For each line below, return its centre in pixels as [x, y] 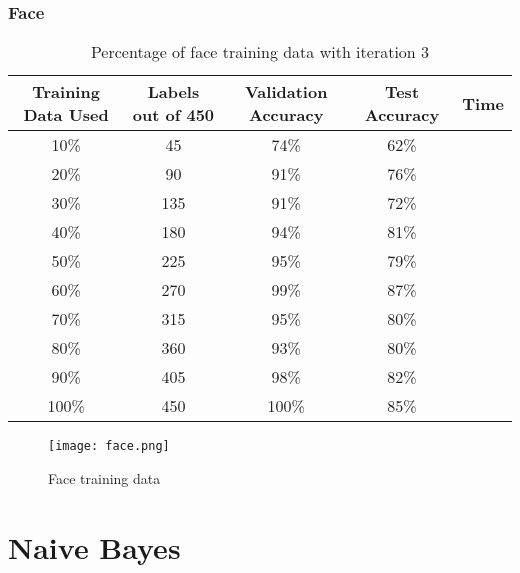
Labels [173, 92]
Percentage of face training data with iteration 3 [260, 52]
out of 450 [173, 115]
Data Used [66, 115]
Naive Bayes [94, 546]
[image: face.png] [109, 446]
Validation [286, 92]
